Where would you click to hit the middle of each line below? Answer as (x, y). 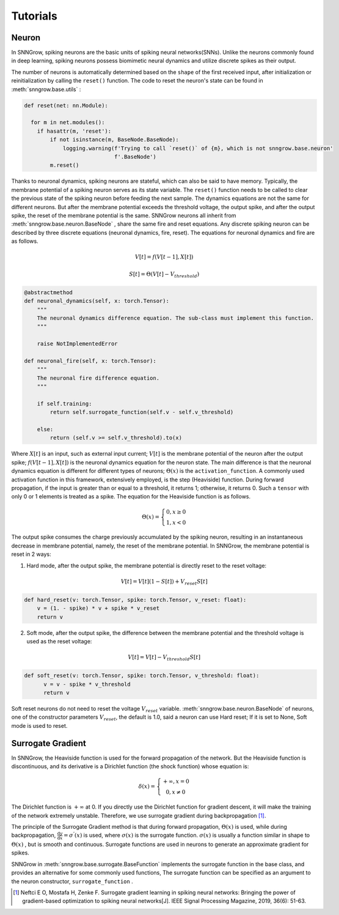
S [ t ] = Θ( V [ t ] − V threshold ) (164, 275)
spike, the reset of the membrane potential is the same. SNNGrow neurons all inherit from (124, 215)
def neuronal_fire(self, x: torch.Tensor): (90, 361)
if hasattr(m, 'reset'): (74, 131)
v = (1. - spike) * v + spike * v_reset (98, 608)
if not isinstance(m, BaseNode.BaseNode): (115, 140)
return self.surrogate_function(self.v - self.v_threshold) (142, 412)
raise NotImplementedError (78, 344)
